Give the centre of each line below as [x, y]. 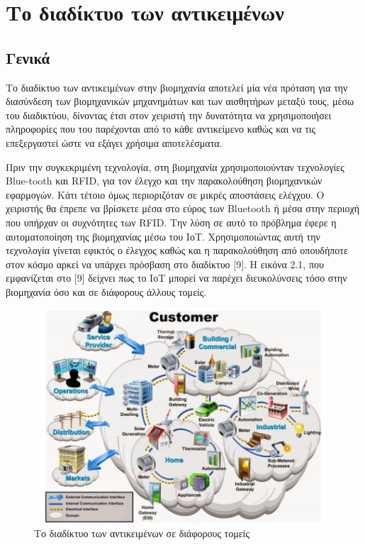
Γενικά [28, 57]
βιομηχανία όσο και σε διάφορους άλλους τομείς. [106, 291]
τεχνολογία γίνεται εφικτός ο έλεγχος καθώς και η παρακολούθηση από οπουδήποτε [177, 250]
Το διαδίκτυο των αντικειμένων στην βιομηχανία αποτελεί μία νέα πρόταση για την [177, 87]
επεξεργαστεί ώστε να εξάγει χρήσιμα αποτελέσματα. [114, 142]
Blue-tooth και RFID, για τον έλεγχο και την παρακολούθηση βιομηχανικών [164, 181]
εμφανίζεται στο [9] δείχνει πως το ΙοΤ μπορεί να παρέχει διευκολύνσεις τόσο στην [176, 278]
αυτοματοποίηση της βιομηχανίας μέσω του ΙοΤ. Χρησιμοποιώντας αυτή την [163, 236]
